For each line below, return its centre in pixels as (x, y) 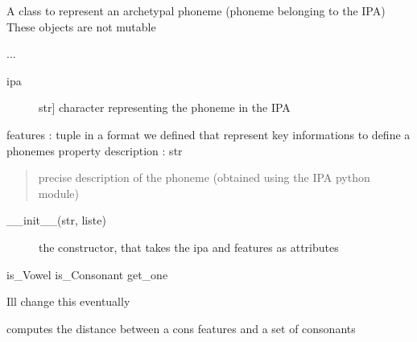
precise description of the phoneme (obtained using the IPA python (204, 177)
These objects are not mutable (81, 26)
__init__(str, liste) (56, 220)
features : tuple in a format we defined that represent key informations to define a (208, 134)
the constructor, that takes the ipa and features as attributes (189, 247)
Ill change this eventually (68, 301)
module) (58, 193)
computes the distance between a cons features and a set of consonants (181, 328)
